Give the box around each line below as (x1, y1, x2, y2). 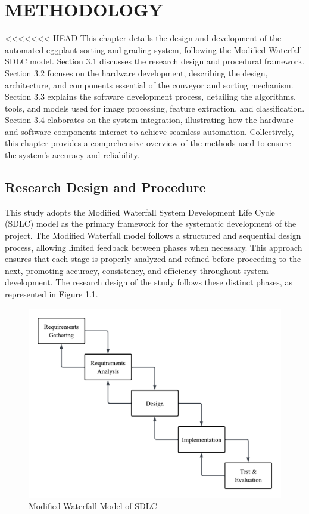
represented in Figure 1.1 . (5, 288, 98, 300)
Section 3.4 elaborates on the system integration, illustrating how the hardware (5, 113, 294, 126)
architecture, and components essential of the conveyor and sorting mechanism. (5, 78, 294, 91)
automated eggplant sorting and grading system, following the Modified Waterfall (5, 43, 302, 56)
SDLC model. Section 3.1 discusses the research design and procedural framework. (5, 55, 305, 67)
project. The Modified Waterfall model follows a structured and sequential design (5, 229, 301, 242)
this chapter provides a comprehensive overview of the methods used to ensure (5, 137, 291, 149)
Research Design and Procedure (5, 178, 206, 196)
